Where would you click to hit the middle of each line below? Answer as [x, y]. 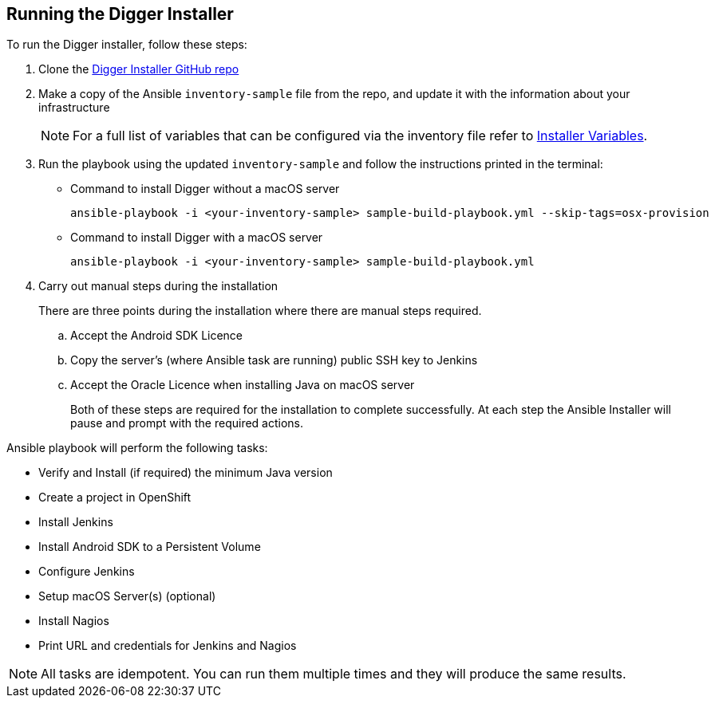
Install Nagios [74, 621]
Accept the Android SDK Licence [157, 336]
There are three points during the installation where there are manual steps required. [260, 311]
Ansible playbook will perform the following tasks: [137, 448]
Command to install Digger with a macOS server [197, 238]
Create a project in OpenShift [115, 498]
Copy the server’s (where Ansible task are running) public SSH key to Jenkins [274, 360]
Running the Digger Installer [120, 14]
